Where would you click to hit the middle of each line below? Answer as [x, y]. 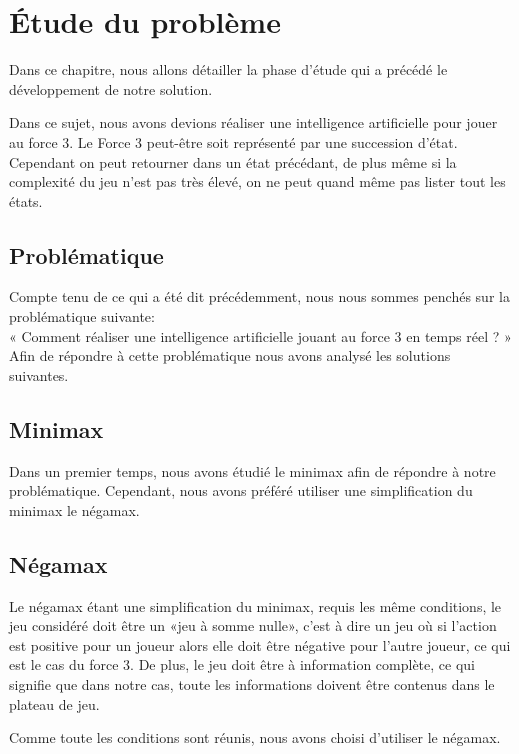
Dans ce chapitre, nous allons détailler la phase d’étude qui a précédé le [228, 69]
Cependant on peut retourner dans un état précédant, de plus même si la [233, 161]
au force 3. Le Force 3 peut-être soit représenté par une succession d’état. [233, 141]
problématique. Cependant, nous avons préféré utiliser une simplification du [241, 490]
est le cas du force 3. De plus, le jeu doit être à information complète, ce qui [242, 664]
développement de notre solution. [111, 88]
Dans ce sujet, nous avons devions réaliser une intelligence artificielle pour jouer [253, 122]
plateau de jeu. [54, 703]
